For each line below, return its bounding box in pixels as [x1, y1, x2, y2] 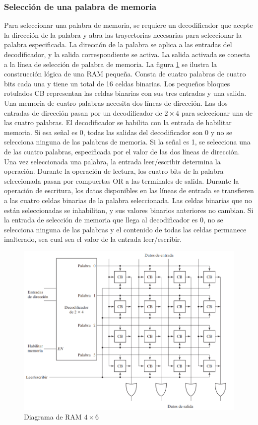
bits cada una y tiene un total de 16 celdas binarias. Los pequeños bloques [4, 78, 230, 88]
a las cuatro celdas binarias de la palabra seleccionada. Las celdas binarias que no [4, 195, 252, 205]
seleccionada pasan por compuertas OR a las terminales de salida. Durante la [4, 175, 239, 186]
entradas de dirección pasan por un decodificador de [4, 107, 162, 118]
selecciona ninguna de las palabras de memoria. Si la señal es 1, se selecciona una [4, 137, 251, 147]
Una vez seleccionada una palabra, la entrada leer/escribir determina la [4, 156, 221, 166]
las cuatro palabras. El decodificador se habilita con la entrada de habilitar [4, 117, 232, 128]
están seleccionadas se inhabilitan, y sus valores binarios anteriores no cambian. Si [4, 205, 254, 215]
